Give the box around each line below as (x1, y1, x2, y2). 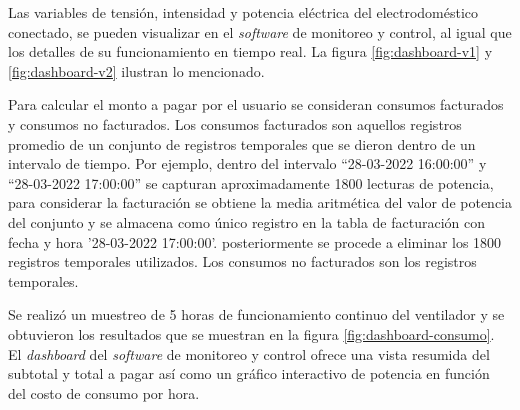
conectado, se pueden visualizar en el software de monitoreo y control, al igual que (8, 21, 512, 42)
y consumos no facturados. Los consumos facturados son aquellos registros (8, 113, 462, 134)
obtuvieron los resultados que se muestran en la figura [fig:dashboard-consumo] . (8, 323, 495, 344)
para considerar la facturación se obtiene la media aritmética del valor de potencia (8, 192, 512, 213)
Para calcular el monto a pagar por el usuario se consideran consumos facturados (8, 94, 504, 115)
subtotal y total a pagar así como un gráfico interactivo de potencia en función (8, 363, 490, 384)
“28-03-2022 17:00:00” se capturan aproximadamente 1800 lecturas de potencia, (8, 172, 494, 193)
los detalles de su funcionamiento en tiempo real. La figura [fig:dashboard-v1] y (8, 41, 493, 62)
